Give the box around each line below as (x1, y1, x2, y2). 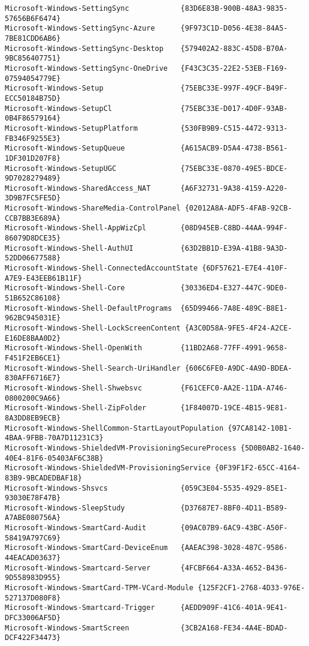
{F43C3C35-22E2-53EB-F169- (180, 64, 288, 73)
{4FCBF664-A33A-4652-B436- (180, 563, 288, 572)
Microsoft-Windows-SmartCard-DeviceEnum (5, 543, 168, 552)
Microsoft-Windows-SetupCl (5, 104, 112, 113)
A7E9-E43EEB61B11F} (5, 274, 82, 283)
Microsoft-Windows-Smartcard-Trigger (5, 603, 155, 612)
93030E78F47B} (5, 494, 61, 503)
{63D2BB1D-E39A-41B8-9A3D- (180, 244, 288, 253)
